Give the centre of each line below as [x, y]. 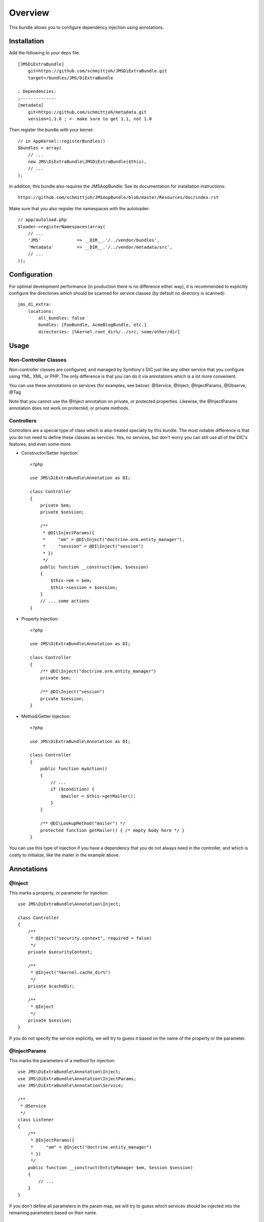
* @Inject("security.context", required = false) [91, 938]
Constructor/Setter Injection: [50, 453]
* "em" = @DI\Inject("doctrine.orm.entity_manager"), [114, 539]
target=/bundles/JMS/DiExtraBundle [70, 78]
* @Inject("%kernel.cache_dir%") [71, 972]
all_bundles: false [62, 318]
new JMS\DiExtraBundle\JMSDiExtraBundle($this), [87, 162]
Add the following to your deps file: [44, 53]
